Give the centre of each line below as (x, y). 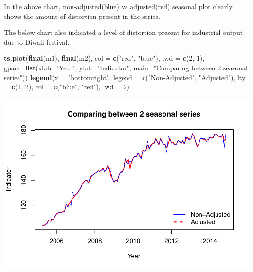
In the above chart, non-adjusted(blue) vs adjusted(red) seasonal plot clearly (118, 6)
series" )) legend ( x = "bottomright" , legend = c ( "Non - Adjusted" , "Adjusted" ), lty (125, 77)
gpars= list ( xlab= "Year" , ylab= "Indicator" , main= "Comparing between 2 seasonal (126, 67)
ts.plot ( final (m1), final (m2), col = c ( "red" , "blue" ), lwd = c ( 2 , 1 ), (104, 58)
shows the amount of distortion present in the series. (82, 16)
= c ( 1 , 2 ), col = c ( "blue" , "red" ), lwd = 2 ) (67, 87)
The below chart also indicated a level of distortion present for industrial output (124, 32)
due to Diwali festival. (37, 42)
